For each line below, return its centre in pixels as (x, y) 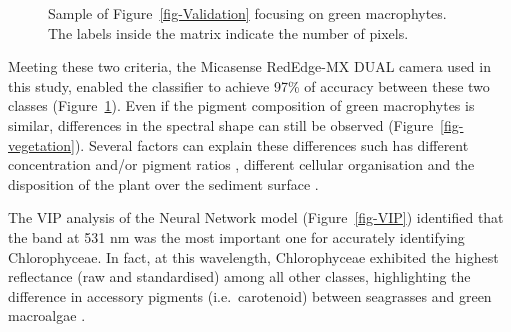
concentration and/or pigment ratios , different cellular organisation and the (241, 164)
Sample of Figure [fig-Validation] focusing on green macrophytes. (247, 13)
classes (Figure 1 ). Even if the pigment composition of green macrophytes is (241, 105)
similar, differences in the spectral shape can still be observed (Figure (221, 124)
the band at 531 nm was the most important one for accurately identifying (236, 236)
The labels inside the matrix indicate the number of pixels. (228, 32)
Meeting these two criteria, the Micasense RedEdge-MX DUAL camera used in (249, 66)
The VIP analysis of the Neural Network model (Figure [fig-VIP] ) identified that (256, 217)
